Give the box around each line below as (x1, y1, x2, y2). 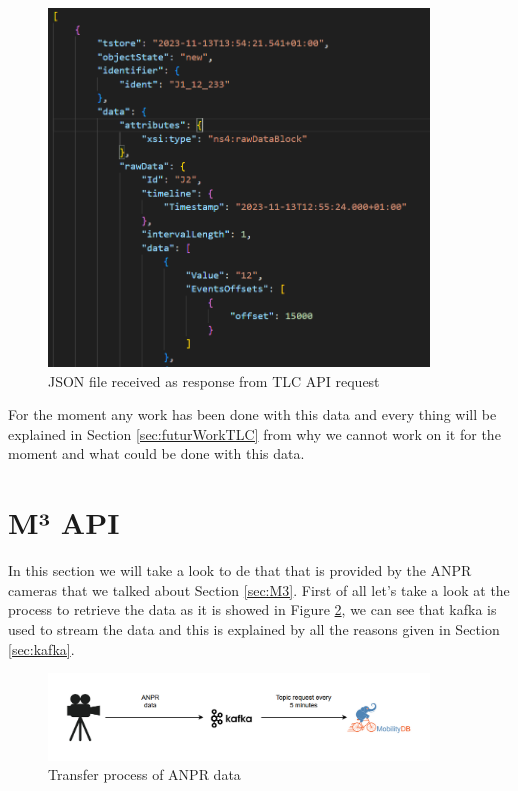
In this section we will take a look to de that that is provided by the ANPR (8, 560, 472, 581)
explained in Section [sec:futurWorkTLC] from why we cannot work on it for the (8, 423, 501, 444)
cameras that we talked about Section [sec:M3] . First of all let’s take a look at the (8, 579, 510, 600)
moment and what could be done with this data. (8, 443, 305, 464)
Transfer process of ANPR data (48, 764, 241, 785)
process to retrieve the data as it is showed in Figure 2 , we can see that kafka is (8, 599, 497, 620)
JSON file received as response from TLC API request (48, 370, 380, 391)
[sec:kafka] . (8, 638, 75, 659)
